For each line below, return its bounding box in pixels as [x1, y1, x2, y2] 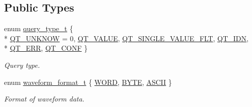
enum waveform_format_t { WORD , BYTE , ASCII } [4, 76, 172, 87]
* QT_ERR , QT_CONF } [4, 43, 88, 53]
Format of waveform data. [4, 93, 85, 104]
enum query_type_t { [4, 23, 73, 34]
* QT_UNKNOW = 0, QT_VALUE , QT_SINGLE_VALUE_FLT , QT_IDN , [4, 33, 248, 43]
